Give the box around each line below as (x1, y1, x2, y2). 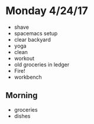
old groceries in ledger (14, 61, 70, 68)
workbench (14, 73, 42, 81)
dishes (14, 112, 31, 119)
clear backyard (14, 36, 51, 43)
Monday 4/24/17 (5, 4, 88, 18)
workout (14, 55, 35, 62)
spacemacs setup (14, 29, 58, 36)
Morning (5, 91, 38, 100)
